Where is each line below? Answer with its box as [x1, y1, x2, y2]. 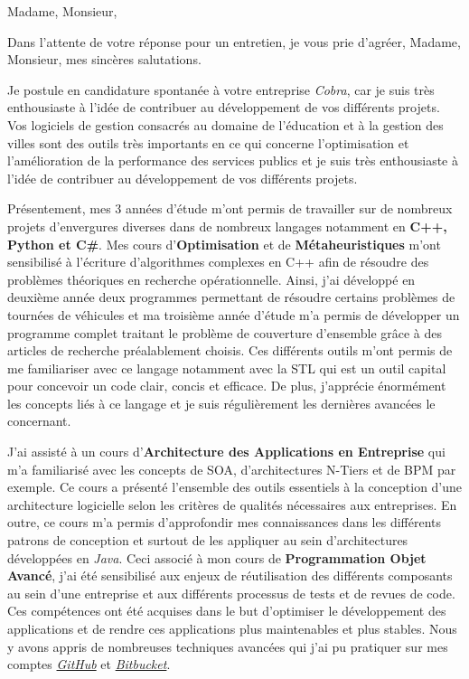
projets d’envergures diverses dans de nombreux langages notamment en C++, [7, 216, 447, 235]
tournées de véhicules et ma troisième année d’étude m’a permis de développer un [7, 305, 460, 324]
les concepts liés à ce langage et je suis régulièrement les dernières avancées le [7, 393, 436, 412]
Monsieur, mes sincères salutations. [7, 50, 202, 69]
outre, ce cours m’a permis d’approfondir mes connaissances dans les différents [7, 513, 442, 532]
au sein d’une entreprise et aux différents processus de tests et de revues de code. [7, 583, 455, 602]
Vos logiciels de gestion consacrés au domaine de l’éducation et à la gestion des [7, 115, 444, 134]
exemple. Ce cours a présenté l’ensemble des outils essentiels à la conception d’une [7, 477, 463, 496]
